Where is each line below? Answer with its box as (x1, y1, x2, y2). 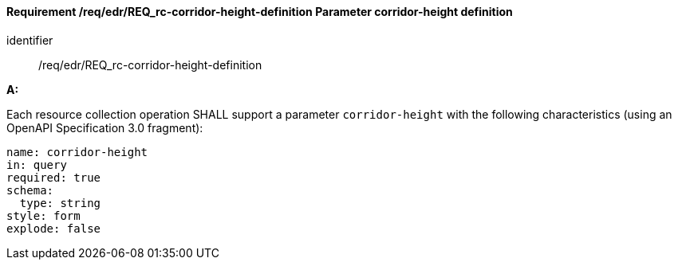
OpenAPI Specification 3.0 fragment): (6, 120, 203, 135)
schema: (6, 183, 54, 197)
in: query (6, 158, 67, 171)
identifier (6, 33, 53, 47)
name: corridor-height (6, 145, 148, 158)
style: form (6, 209, 81, 222)
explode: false (6, 221, 101, 235)
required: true (6, 170, 101, 184)
